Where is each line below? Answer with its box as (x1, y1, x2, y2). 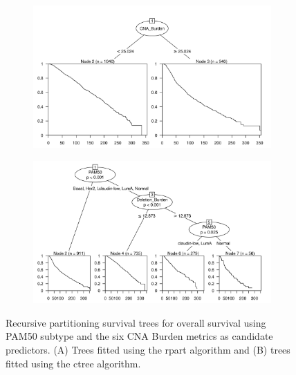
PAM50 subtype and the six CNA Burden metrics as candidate (6, 329, 273, 343)
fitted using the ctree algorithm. (6, 356, 141, 370)
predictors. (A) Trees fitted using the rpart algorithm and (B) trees (6, 342, 290, 356)
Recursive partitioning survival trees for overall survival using (6, 315, 266, 329)
